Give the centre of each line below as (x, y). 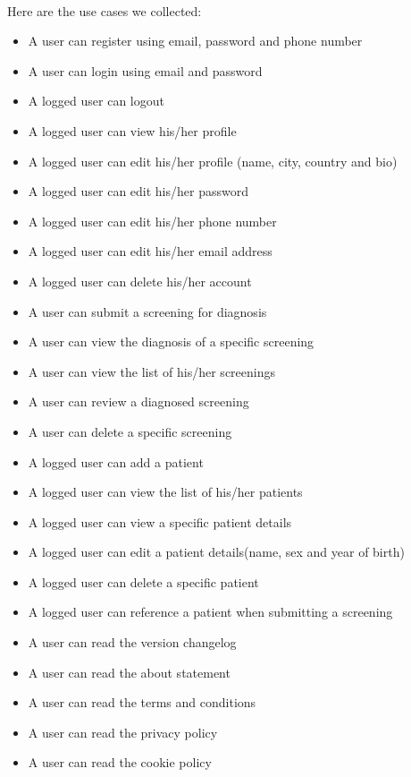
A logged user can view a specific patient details (160, 521)
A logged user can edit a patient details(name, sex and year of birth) (216, 552)
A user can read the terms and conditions (142, 702)
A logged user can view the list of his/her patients (165, 492)
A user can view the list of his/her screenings (151, 371)
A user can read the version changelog (132, 642)
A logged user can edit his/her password (138, 191)
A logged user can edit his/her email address (150, 251)
